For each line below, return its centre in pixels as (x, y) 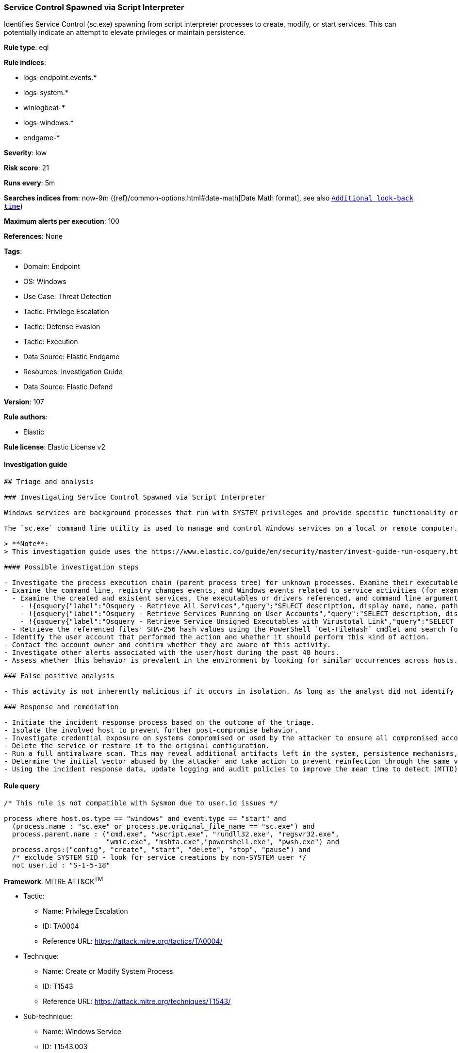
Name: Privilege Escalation (85, 911)
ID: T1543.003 (65, 1047)
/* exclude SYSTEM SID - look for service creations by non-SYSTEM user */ (159, 857)
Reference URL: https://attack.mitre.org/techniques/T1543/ (137, 1002)
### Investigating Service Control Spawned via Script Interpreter (135, 497)
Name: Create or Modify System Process (108, 971)
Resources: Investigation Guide (73, 372)
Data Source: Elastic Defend (68, 387)
